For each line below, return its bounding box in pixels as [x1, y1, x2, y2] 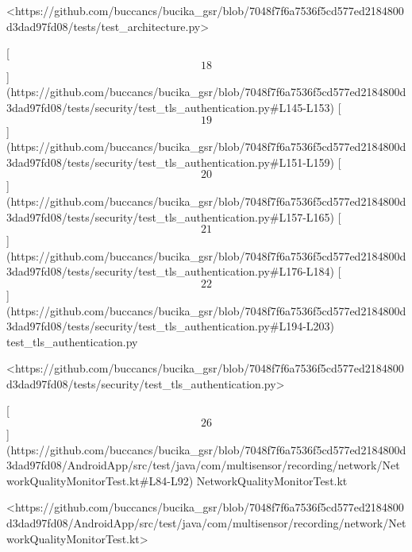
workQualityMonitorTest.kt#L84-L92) [6, 472, 194, 488]
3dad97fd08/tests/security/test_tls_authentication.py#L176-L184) [6, 263, 335, 280]
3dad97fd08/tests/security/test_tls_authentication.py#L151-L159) [6, 153, 335, 170]
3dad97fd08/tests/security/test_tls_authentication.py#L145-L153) [6, 98, 335, 115]
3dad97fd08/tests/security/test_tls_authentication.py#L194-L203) [6, 318, 335, 334]
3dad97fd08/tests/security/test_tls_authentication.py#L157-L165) [6, 208, 335, 225]
